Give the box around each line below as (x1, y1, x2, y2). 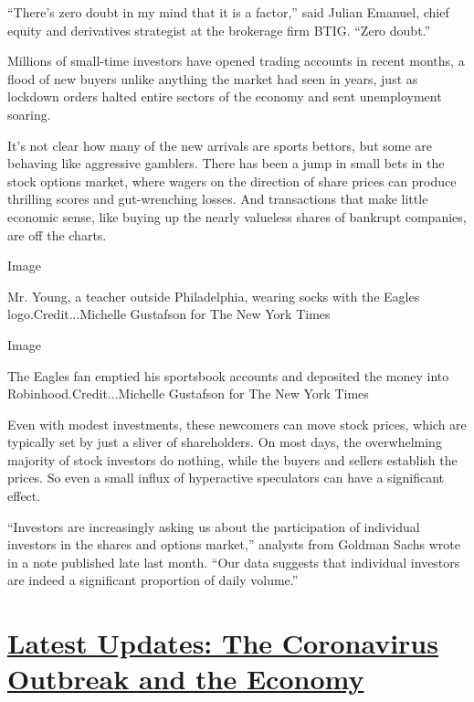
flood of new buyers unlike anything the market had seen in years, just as (7, 69, 418, 88)
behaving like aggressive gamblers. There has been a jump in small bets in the (7, 154, 445, 173)
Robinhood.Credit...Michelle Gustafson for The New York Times (7, 384, 369, 403)
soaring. (7, 104, 51, 123)
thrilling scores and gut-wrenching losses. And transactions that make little (7, 189, 428, 208)
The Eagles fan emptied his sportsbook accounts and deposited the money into (7, 366, 449, 385)
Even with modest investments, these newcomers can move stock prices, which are (7, 414, 467, 433)
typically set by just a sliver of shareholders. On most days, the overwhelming (7, 432, 442, 452)
